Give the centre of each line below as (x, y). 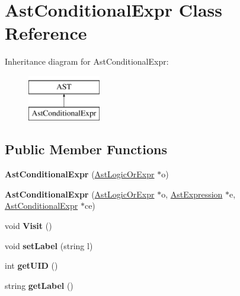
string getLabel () (39, 285)
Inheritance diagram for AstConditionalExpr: (87, 61)
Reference (46, 33)
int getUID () (31, 265)
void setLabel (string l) (49, 245)
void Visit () (28, 226)
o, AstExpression (192, 194)
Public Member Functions (86, 149)
